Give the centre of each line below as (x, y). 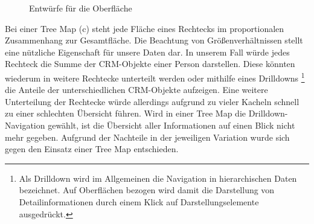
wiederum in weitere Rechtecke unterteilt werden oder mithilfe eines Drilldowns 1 (155, 77)
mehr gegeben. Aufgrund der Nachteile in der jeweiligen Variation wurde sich (147, 137)
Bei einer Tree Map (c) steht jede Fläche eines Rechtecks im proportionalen (145, 28)
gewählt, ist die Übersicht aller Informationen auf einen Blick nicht (171, 125)
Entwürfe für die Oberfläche (81, 8)
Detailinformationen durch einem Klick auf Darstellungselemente (139, 201)
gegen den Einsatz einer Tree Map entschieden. (92, 149)
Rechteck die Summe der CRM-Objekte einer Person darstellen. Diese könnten (150, 64)
